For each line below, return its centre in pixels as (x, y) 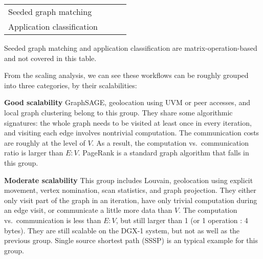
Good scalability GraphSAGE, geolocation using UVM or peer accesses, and (127, 102)
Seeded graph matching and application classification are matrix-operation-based (131, 48)
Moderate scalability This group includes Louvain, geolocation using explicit (129, 180)
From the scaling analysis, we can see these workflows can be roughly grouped (126, 75)
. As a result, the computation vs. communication (170, 142)
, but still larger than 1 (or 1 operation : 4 (182, 220)
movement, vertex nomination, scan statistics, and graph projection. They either (130, 190)
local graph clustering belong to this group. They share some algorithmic (118, 112)
